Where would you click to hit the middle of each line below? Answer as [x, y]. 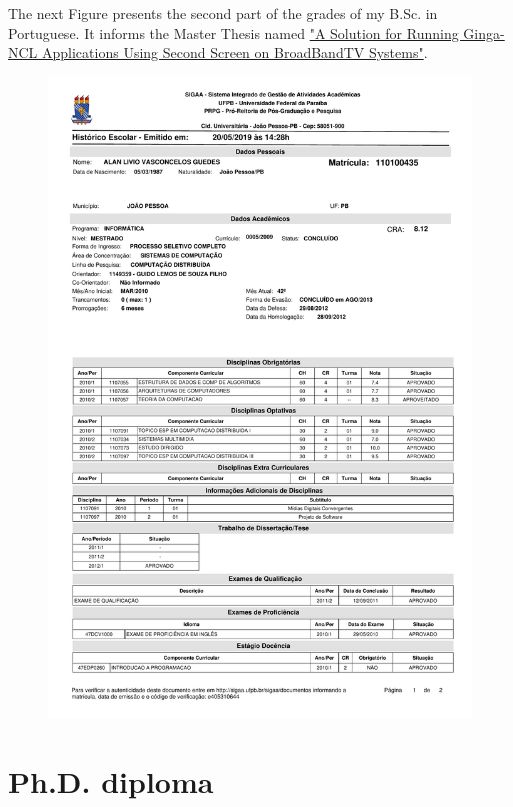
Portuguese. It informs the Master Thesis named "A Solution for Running [233, 32]
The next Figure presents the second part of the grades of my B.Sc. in [223, 13]
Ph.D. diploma [111, 780]
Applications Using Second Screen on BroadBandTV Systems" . [235, 52]
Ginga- [484, 32]
